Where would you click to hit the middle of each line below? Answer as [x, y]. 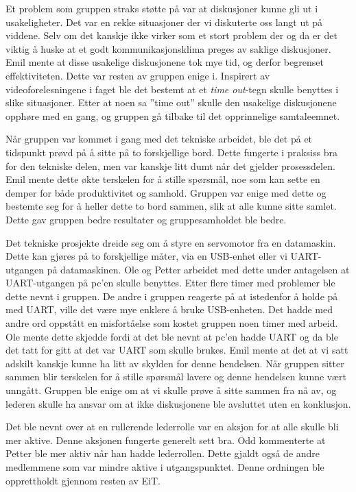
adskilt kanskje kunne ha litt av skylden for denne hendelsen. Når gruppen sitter [175, 363]
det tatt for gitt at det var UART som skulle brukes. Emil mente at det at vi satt [177, 350]
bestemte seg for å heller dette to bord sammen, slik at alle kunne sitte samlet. [171, 206]
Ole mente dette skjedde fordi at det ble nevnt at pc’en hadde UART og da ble [172, 336]
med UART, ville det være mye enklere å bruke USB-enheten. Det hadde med [169, 309]
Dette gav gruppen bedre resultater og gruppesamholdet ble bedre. [146, 219]
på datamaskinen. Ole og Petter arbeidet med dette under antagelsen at [198, 269]
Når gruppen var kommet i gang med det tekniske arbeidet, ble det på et [159, 139]
